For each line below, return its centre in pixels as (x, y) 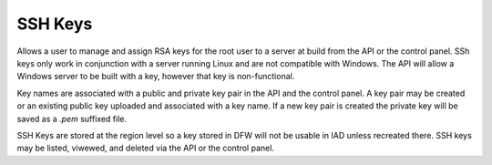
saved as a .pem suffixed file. (72, 119)
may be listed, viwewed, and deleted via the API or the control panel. (146, 148)
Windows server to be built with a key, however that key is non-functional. (156, 77)
